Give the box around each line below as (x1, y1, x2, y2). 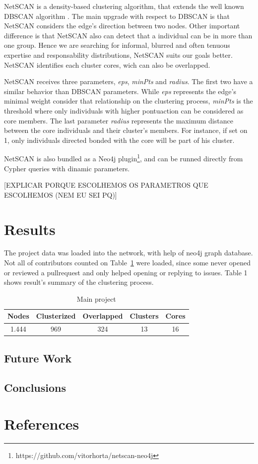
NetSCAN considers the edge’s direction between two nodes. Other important (4, 20, 240, 31)
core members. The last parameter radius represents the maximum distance (4, 115, 233, 125)
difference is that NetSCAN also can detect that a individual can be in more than (4, 30, 253, 40)
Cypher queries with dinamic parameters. (4, 163, 130, 173)
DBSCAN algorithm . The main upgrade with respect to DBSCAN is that (4, 10, 230, 21)
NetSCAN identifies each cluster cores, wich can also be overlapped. (4, 59, 210, 70)
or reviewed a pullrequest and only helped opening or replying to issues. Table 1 (4, 267, 248, 277)
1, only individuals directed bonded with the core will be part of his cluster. (4, 134, 235, 145)
